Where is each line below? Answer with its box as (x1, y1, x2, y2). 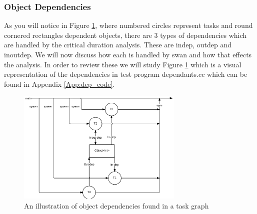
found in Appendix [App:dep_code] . (4, 78, 115, 89)
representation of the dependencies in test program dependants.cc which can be (4, 69, 247, 79)
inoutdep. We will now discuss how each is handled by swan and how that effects (4, 49, 252, 59)
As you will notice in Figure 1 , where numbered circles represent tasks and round (4, 20, 253, 30)
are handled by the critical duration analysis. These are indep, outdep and (4, 39, 232, 50)
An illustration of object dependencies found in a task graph (24, 200, 209, 211)
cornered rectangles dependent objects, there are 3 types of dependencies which (4, 29, 247, 40)
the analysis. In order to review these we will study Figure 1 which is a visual (4, 59, 241, 69)
